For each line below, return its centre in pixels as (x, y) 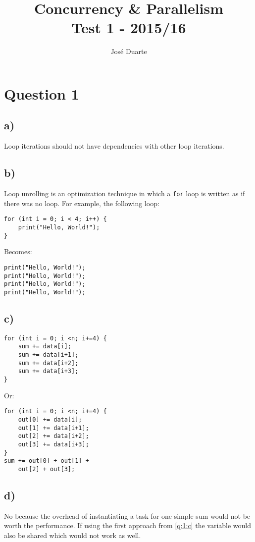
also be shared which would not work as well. (73, 535)
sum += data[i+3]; (48, 371)
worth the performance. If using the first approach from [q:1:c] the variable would (128, 525)
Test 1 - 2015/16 (129, 27)
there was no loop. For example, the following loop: (82, 203)
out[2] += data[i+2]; (53, 436)
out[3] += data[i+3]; (53, 444)
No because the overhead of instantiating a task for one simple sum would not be (127, 515)
